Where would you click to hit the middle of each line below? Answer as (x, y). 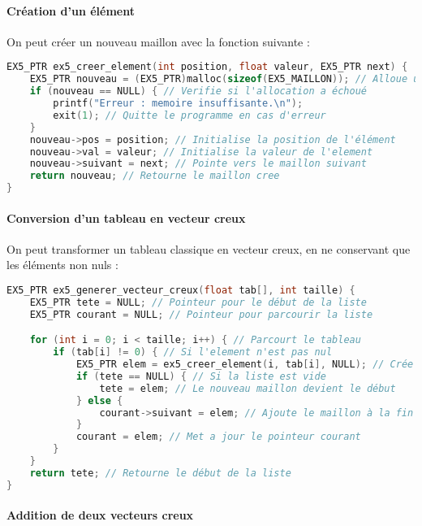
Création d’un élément (71, 10)
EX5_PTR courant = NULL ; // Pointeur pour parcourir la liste (201, 314)
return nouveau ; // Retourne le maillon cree (155, 176)
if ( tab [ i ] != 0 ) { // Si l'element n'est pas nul (193, 352)
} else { (99, 400)
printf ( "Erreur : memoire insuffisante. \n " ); (178, 104)
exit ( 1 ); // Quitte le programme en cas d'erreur (189, 115)
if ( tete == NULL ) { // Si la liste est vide (201, 376)
